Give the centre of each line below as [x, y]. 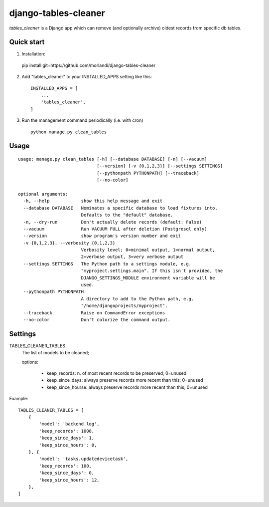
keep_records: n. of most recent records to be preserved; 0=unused [117, 373]
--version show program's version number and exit [102, 236]
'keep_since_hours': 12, [69, 480]
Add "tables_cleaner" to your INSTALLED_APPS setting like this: [87, 77]
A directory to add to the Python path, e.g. [137, 299]
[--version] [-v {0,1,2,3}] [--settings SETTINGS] [160, 166]
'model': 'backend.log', [69, 424]
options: [30, 362]
